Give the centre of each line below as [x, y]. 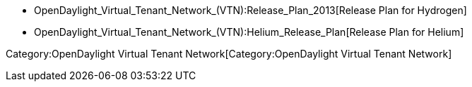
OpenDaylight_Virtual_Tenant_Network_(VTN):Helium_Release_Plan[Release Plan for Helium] [249, 32]
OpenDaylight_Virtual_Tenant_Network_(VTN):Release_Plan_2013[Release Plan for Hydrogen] [250, 10]
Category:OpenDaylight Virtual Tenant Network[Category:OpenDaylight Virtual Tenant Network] [229, 54]
